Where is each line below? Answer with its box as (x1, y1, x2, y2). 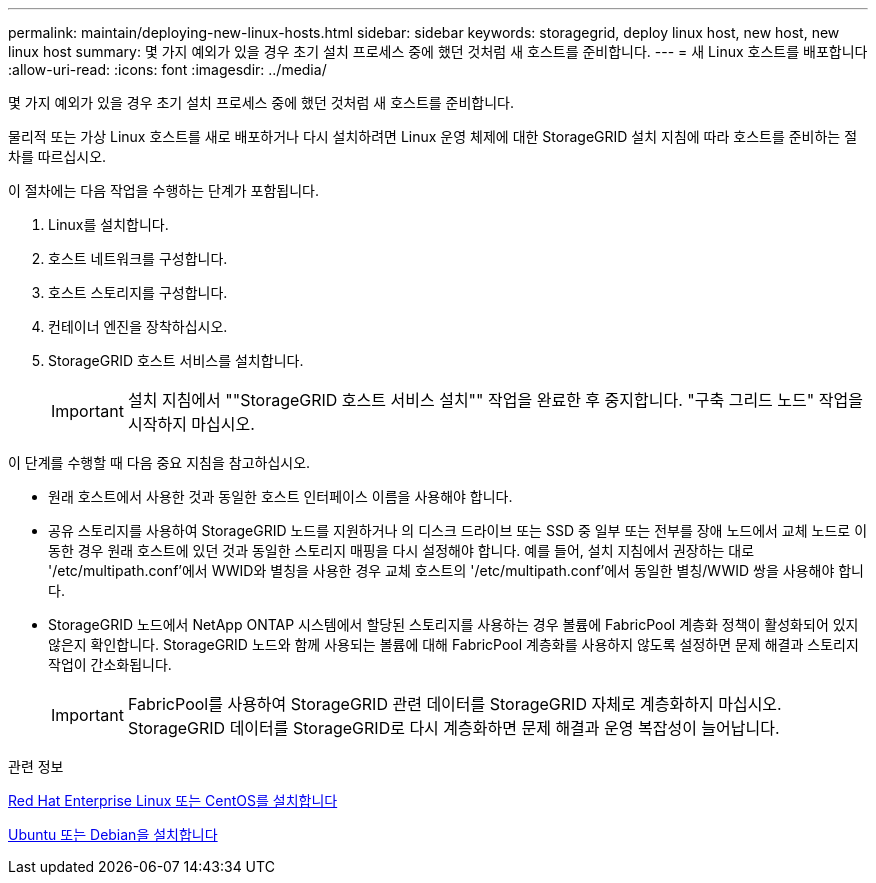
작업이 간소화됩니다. (48, 656, 172, 673)
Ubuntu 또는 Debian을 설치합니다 (8, 826, 218, 843)
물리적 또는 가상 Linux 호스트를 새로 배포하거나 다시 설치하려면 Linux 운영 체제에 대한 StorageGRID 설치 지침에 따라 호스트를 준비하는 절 (8, 128, 858, 145)
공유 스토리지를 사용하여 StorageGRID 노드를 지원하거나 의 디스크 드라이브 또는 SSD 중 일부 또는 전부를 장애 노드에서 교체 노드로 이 (48, 522, 868, 539)
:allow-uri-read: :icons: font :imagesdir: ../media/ (8, 61, 327, 78)
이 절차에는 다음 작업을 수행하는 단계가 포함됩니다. (8, 182, 320, 199)
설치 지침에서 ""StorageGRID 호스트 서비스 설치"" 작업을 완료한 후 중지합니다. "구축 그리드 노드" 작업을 (127, 390, 863, 410)
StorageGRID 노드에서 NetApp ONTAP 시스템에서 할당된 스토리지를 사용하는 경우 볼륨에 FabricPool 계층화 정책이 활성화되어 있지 (48, 616, 859, 633)
